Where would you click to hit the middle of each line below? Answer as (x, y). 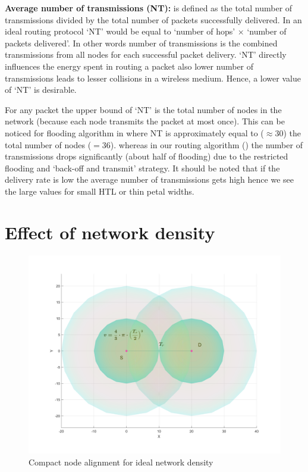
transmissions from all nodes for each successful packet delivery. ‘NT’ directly (146, 54)
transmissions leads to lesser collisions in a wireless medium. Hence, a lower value (153, 78)
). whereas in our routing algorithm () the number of (206, 144)
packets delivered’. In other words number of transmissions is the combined (141, 43)
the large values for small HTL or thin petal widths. (100, 191)
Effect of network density (110, 232)
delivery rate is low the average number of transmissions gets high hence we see (149, 179)
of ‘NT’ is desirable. (41, 90)
